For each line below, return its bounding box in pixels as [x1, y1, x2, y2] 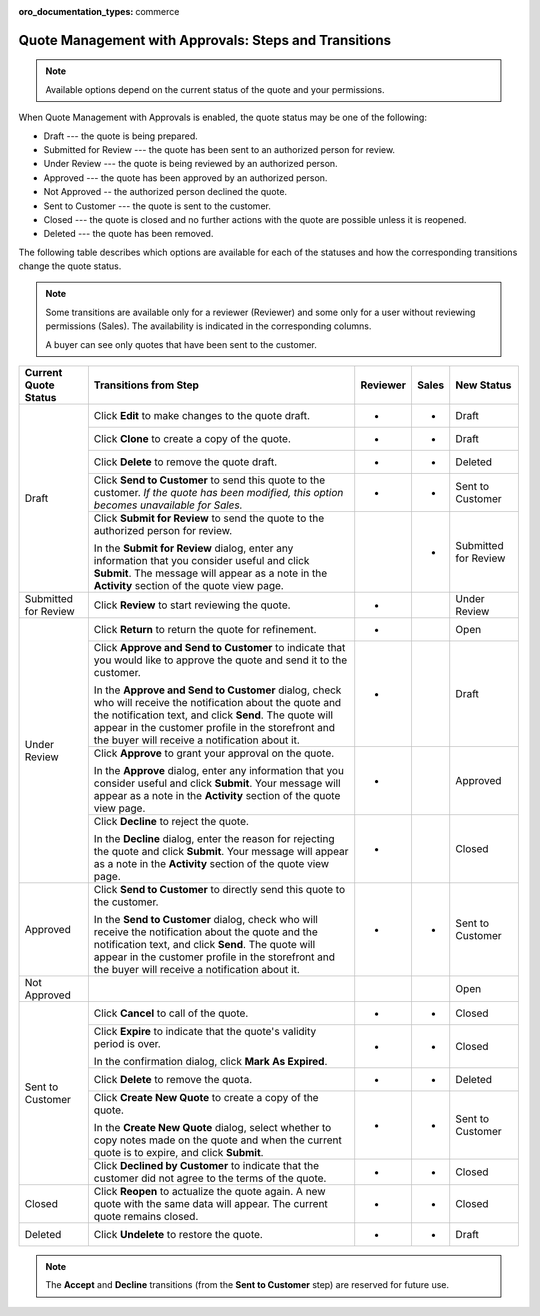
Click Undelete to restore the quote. [93, 1228, 264, 1242]
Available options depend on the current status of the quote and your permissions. [45, 83, 385, 95]
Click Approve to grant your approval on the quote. [93, 746, 335, 760]
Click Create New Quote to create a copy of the [93, 1091, 319, 1105]
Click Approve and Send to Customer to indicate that [93, 641, 346, 655]
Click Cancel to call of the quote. [93, 1006, 249, 1020]
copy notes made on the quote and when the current [93, 1133, 342, 1147]
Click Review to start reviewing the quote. [93, 598, 291, 612]
